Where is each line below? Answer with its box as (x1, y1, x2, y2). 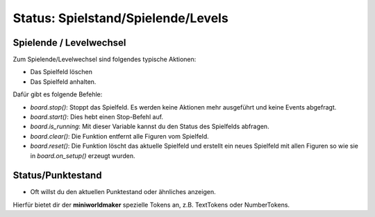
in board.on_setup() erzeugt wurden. (30, 151, 135, 159)
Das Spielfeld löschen (30, 68, 93, 76)
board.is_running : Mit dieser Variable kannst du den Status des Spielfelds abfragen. (30, 122, 270, 131)
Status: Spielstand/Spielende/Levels (12, 10, 228, 26)
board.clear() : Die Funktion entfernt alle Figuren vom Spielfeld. (30, 132, 210, 140)
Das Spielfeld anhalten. (30, 77, 97, 86)
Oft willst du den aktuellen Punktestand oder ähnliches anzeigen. (30, 188, 216, 196)
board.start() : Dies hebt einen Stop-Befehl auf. (30, 113, 163, 121)
